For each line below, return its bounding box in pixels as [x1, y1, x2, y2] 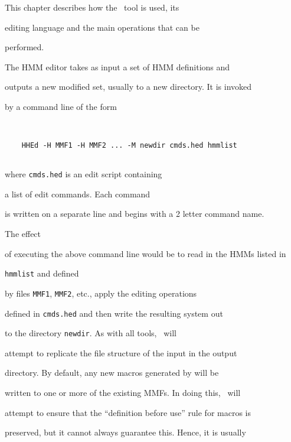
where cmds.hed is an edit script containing [5, 168, 162, 180]
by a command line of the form [5, 100, 117, 112]
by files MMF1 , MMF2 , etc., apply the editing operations [5, 287, 197, 299]
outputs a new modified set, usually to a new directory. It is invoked [5, 80, 252, 93]
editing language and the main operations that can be [5, 21, 200, 33]
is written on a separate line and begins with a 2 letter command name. [5, 207, 264, 220]
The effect [5, 227, 41, 240]
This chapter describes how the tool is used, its [5, 1, 179, 13]
